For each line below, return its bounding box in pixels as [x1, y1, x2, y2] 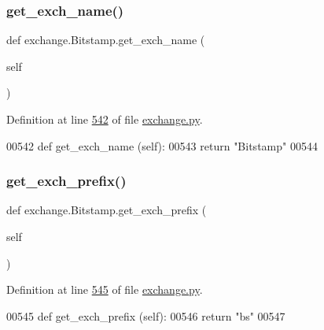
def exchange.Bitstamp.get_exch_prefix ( [6, 202, 207, 218]
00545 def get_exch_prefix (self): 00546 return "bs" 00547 [6, 307, 285, 324]
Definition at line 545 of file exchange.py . [6, 281, 203, 298]
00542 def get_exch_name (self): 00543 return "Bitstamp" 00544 [6, 137, 318, 154]
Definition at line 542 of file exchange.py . [6, 111, 203, 127]
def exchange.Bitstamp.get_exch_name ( [6, 32, 205, 48]
